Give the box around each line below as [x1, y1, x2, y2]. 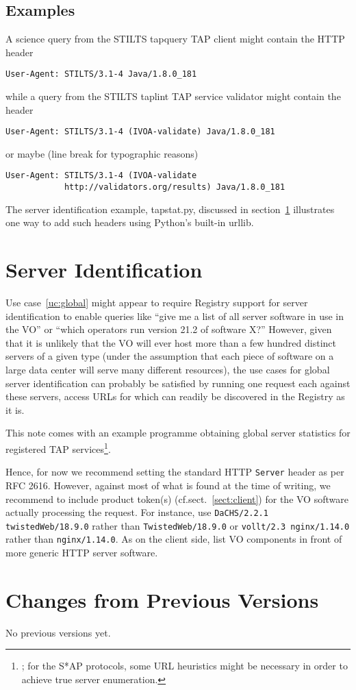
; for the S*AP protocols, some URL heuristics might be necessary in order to [21, 658, 348, 673]
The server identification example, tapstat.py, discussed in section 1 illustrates [5, 201, 335, 216]
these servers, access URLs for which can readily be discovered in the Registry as [5, 389, 345, 404]
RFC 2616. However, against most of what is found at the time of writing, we [5, 478, 331, 492]
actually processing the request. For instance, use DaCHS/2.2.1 [5, 505, 268, 519]
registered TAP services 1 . [5, 440, 111, 456]
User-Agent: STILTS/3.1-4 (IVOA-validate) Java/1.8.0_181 [5, 127, 275, 137]
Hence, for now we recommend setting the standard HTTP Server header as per [5, 465, 344, 479]
